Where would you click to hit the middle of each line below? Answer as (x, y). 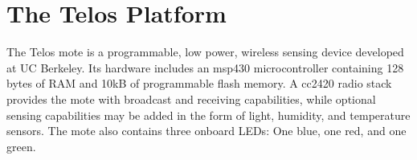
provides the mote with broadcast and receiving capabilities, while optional (191, 98)
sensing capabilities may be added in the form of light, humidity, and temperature (208, 115)
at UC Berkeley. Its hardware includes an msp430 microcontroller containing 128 (205, 67)
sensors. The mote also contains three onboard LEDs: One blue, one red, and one (206, 131)
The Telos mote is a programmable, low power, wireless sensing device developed (205, 52)
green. (21, 146)
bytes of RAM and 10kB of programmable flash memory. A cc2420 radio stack (199, 83)
